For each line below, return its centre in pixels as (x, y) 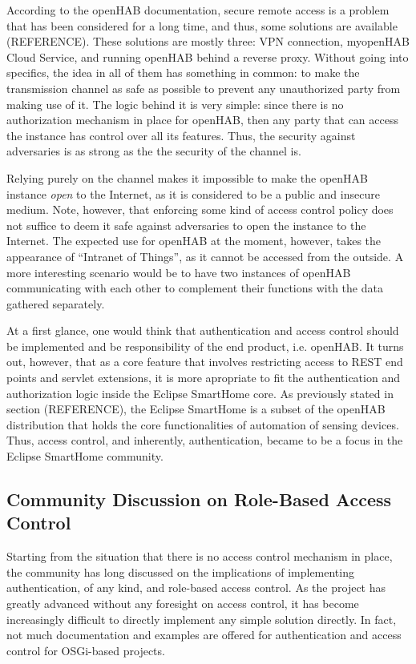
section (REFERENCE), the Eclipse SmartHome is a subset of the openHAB (196, 409)
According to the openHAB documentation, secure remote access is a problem (198, 10)
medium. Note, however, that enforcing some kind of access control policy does (200, 209)
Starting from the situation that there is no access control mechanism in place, (200, 556)
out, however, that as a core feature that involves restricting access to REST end (205, 362)
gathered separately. (56, 303)
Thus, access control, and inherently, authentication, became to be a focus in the (205, 440)
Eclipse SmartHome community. (85, 456)
